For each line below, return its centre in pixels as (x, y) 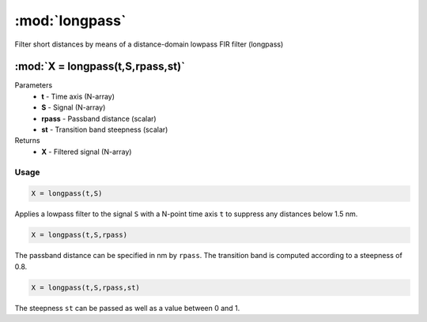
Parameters (34, 85)
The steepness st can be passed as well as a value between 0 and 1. (127, 308)
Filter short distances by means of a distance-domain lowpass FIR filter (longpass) (149, 44)
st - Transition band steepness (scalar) (105, 129)
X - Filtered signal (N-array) (87, 152)
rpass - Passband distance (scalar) (99, 118)
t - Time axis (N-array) (78, 96)
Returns (27, 140)
